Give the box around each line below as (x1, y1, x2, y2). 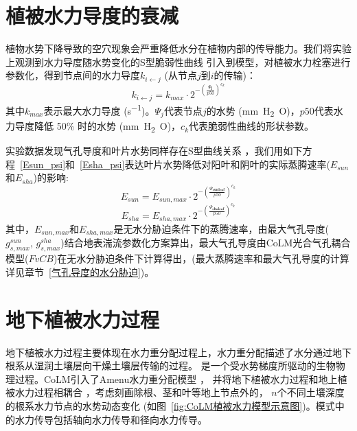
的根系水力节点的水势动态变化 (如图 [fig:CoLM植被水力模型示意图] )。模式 (5, 398, 335, 412)
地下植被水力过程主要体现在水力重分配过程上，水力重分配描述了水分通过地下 (5, 345, 352, 359)
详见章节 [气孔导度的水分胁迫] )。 (5, 264, 154, 279)
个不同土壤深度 (277, 385, 345, 399)
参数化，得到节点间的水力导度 (5, 68, 140, 82)
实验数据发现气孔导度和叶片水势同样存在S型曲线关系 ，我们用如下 (5, 143, 303, 158)
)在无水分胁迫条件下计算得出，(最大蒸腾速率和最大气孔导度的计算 (53, 251, 349, 266)
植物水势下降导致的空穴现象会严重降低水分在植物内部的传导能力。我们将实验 (5, 41, 352, 56)
